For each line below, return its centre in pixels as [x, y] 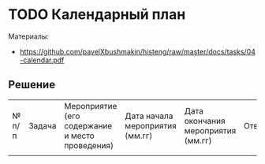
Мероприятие [91, 106]
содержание [88, 125]
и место [79, 136]
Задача [43, 125]
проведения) [89, 145]
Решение [32, 85]
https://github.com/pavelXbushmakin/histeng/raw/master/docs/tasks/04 [138, 51]
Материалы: [29, 36]
